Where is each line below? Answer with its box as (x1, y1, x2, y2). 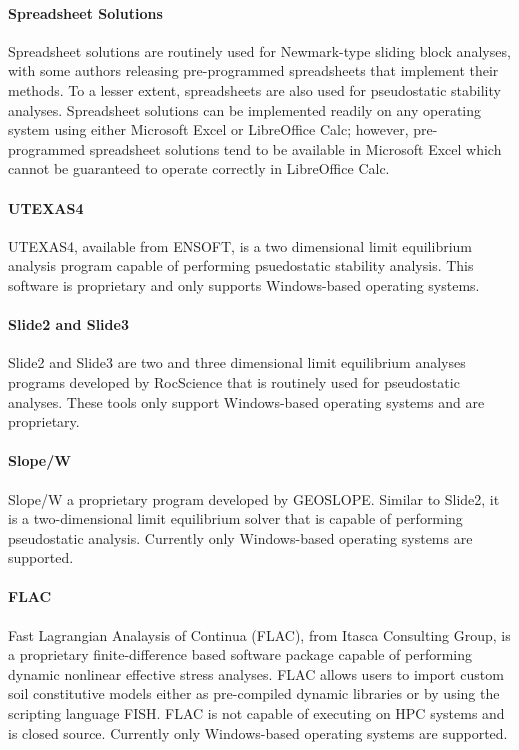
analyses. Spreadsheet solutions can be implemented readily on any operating (8, 99, 482, 120)
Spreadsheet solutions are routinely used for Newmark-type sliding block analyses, (8, 40, 511, 61)
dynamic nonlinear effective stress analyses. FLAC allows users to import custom (8, 663, 504, 684)
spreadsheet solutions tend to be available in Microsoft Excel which (89, 138, 502, 159)
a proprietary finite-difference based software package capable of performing (8, 644, 472, 665)
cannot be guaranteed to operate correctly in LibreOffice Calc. (8, 158, 390, 179)
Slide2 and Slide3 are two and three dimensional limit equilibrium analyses (8, 352, 466, 373)
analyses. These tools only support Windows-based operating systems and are (8, 391, 485, 412)
